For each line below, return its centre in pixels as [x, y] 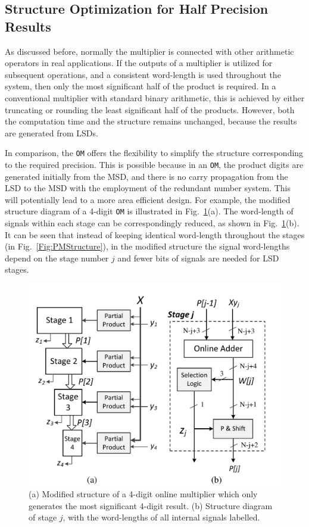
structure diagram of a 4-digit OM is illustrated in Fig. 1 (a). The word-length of [149, 211]
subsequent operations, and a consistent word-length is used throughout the [143, 74]
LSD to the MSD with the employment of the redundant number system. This [148, 188]
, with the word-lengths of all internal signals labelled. [161, 517]
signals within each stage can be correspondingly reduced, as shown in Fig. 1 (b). [152, 223]
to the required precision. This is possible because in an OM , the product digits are [154, 164]
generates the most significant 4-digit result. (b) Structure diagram [151, 505]
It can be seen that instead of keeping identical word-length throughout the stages [155, 234]
